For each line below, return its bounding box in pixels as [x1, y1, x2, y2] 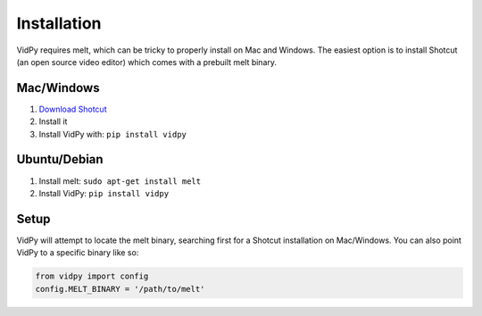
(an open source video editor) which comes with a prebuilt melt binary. [16, 56, 277, 67]
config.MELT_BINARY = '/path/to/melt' [35, 284, 205, 294]
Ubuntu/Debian [16, 152, 104, 167]
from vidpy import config [35, 271, 149, 281]
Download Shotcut [38, 104, 107, 114]
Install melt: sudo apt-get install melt [38, 175, 201, 187]
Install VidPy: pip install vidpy [38, 187, 170, 198]
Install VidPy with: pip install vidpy [38, 129, 187, 139]
